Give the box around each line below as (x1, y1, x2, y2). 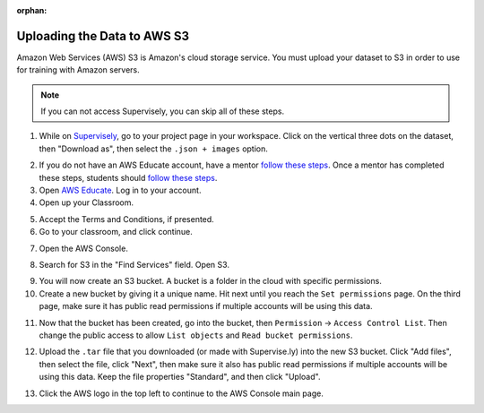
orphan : (16, 5, 48, 15)
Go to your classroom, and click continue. (39, 227, 193, 237)
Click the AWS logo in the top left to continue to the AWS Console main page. (39, 388, 324, 399)
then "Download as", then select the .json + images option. (39, 143, 269, 154)
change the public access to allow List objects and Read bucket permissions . (39, 330, 353, 340)
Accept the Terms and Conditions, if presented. (39, 213, 214, 224)
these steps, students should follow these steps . (39, 172, 218, 183)
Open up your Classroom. (39, 197, 134, 208)
